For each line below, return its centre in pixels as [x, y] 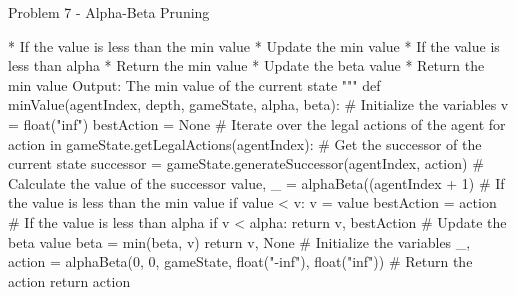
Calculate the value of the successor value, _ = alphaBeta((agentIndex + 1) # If [256, 182]
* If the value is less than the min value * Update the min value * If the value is [254, 45]
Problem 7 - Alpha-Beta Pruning [109, 12]
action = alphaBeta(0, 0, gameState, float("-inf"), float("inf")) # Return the [240, 261]
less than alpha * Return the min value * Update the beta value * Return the [246, 65]
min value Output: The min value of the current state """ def [194, 84]
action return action [69, 280]
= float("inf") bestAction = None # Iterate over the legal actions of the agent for [257, 123]
